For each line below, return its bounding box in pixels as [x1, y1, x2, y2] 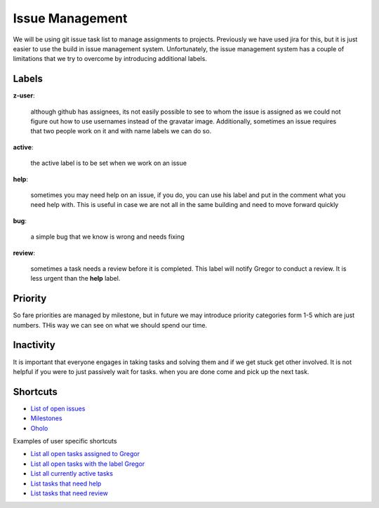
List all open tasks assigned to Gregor [30, 450, 140, 458]
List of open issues [30, 404, 86, 413]
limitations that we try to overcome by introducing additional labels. [13, 55, 207, 63]
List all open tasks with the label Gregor [30, 460, 145, 468]
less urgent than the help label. [30, 274, 121, 283]
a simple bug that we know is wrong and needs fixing [30, 232, 185, 241]
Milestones [30, 414, 62, 422]
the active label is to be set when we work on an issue [30, 159, 187, 168]
